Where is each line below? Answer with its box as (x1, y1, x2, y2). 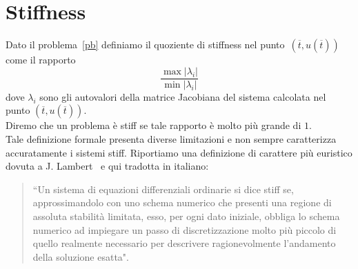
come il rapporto (6, 52, 76, 67)
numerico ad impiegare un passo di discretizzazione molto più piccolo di (32, 222, 337, 237)
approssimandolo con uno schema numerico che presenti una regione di (32, 195, 332, 210)
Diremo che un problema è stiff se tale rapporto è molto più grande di (6, 118, 301, 132)
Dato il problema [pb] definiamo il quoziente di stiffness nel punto (6, 37, 285, 52)
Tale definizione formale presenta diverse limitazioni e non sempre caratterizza (6, 131, 337, 146)
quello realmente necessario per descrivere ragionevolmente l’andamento (32, 236, 336, 250)
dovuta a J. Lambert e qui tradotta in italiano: (6, 159, 209, 173)
